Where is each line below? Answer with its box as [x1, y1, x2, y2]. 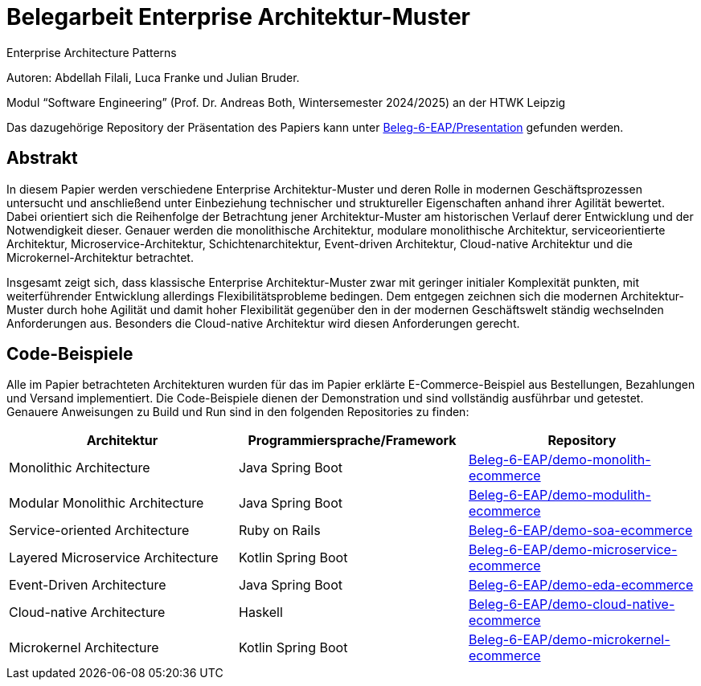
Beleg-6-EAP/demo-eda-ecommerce [468, 577, 694, 594]
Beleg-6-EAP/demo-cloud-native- [468, 596, 675, 613]
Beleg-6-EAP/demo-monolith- [468, 451, 651, 468]
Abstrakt [6, 148, 78, 169]
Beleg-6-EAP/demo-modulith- [468, 487, 651, 504]
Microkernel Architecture [9, 639, 159, 656]
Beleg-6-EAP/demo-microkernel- [468, 631, 670, 648]
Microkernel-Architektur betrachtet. [6, 250, 194, 264]
